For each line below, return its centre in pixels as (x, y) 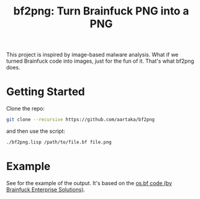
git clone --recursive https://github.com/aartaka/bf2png (80, 120)
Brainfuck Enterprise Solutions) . (46, 189)
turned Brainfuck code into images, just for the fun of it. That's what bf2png (100, 61)
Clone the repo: (26, 109)
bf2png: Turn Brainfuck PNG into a (101, 11)
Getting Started (46, 92)
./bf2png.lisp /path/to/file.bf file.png (59, 142)
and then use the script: (36, 131)
